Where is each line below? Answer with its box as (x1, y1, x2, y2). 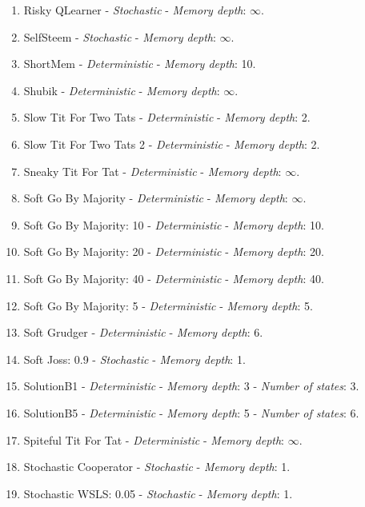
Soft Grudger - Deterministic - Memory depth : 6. (23, 324, 263, 341)
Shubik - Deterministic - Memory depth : (23, 82, 220, 98)
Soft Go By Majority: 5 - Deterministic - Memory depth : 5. (23, 297, 313, 313)
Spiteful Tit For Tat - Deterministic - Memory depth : (23, 431, 285, 448)
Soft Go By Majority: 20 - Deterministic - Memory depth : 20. (23, 243, 324, 260)
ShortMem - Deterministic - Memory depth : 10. (23, 55, 256, 72)
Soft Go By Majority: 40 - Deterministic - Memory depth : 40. (23, 269, 324, 286)
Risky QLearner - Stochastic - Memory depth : (23, 2, 247, 18)
